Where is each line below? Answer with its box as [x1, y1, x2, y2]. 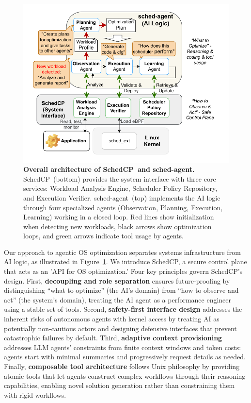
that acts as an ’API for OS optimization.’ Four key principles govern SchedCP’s [4, 266, 243, 276]
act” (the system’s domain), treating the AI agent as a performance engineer [4, 294, 232, 304]
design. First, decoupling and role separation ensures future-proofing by [4, 275, 230, 285]
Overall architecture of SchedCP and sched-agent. [23, 164, 195, 174]
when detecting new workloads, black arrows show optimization [23, 221, 212, 231]
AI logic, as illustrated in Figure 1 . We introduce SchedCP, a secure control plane [4, 256, 247, 267]
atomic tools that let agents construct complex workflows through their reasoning [4, 370, 246, 381]
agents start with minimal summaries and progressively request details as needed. [4, 352, 246, 362]
